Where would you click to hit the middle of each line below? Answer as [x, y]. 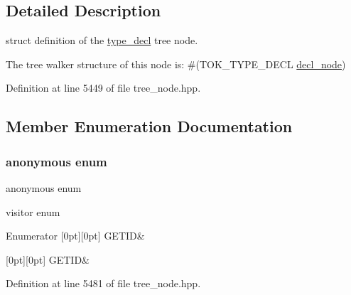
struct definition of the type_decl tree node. [102, 40]
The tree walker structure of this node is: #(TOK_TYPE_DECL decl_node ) [176, 64]
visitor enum [33, 211]
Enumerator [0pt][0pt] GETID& [75, 236]
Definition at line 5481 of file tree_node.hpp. [103, 283]
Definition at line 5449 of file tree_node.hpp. [103, 88]
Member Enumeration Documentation [149, 126]
